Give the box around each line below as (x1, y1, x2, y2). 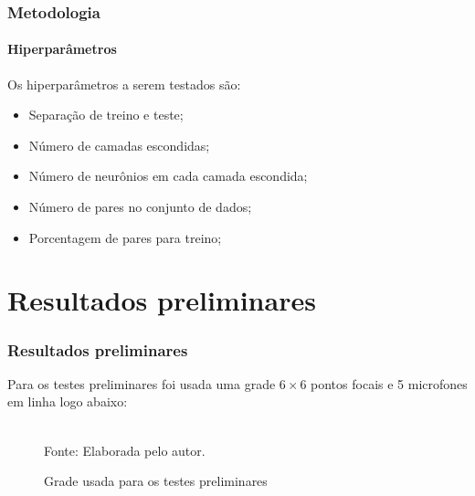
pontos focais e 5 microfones (311, 374, 468, 393)
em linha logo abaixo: (7, 392, 128, 411)
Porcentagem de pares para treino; (28, 227, 222, 247)
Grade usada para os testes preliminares (44, 471, 268, 491)
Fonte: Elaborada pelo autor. (44, 440, 206, 459)
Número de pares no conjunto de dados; (28, 197, 252, 216)
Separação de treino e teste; (28, 105, 184, 124)
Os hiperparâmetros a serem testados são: (7, 74, 241, 93)
